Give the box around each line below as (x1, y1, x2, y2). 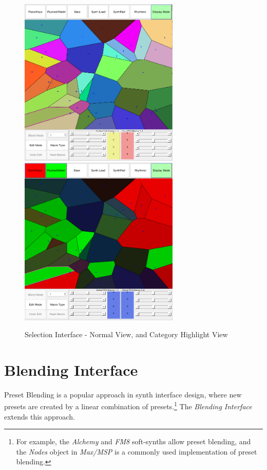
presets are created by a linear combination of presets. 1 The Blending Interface (4, 399, 252, 412)
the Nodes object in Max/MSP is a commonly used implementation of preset (16, 446, 257, 457)
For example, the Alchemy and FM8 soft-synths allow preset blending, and (16, 436, 251, 447)
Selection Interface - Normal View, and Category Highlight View (25, 329, 228, 340)
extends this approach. (4, 411, 75, 422)
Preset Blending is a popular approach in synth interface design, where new (4, 389, 242, 399)
